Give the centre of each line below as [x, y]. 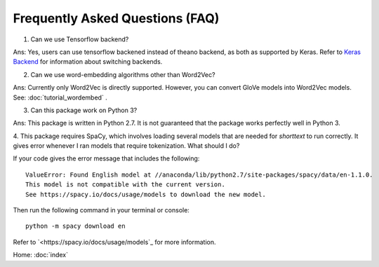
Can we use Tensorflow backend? [80, 39]
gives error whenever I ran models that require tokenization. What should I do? [126, 146]
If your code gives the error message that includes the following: [106, 158]
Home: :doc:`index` [40, 255]
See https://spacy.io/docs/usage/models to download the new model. [146, 194]
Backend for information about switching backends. [88, 62]
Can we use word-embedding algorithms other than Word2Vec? [123, 74]
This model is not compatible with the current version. [126, 185]
